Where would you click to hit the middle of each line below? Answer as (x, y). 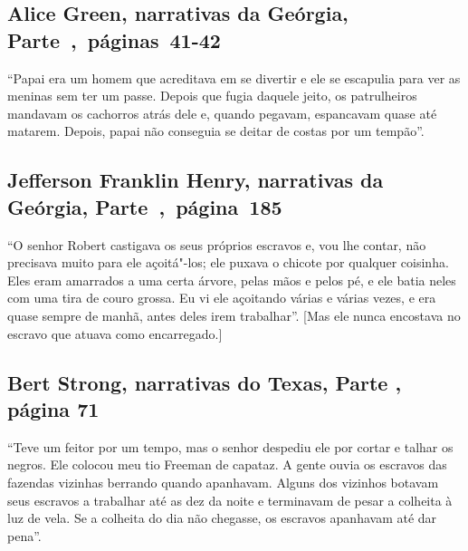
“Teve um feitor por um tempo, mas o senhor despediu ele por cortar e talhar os (230, 446)
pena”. (24, 535)
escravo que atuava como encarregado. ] (115, 333)
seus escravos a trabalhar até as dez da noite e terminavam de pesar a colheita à (230, 500)
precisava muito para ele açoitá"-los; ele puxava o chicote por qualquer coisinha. (228, 262)
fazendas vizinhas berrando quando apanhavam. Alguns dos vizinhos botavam (223, 482)
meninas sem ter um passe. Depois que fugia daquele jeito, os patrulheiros (212, 96)
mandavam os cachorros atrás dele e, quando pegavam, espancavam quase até (222, 113)
